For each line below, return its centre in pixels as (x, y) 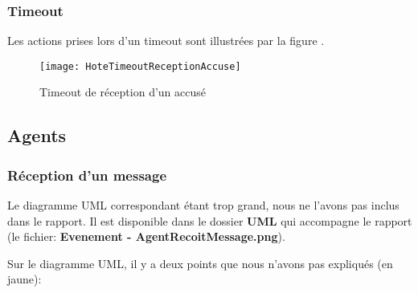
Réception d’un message (87, 175)
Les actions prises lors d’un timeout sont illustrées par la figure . (166, 41)
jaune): (25, 279)
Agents (37, 135)
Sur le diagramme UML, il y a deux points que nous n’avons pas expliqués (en (200, 263)
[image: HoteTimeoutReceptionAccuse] (140, 66)
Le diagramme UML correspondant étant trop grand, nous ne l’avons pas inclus (203, 205)
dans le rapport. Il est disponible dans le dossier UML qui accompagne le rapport (210, 220)
